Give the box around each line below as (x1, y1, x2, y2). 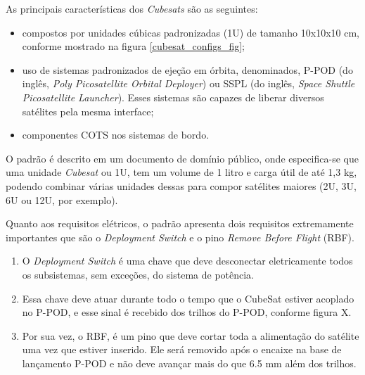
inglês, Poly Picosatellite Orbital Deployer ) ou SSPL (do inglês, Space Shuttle (22, 76, 355, 91)
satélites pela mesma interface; (22, 103, 154, 118)
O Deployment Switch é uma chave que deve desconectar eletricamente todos (22, 253, 353, 268)
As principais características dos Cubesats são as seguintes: (6, 1, 258, 15)
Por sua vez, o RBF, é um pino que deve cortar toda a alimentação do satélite (22, 328, 359, 343)
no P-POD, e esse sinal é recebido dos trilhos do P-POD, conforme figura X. (22, 305, 352, 319)
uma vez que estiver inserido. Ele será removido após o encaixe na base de (22, 342, 342, 357)
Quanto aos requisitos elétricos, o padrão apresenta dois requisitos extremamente (6, 216, 354, 231)
